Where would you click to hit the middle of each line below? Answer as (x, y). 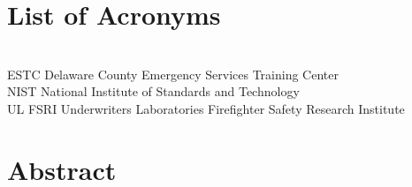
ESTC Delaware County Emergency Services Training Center (173, 74)
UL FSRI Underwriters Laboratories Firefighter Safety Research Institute (206, 108)
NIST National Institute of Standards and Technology (153, 91)
